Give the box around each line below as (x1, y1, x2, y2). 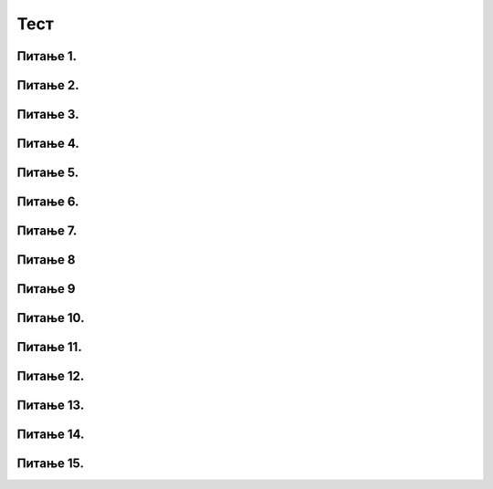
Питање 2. (16, 78, 79, 93)
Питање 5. (16, 165, 79, 181)
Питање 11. (16, 339, 82, 355)
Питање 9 (16, 281, 76, 297)
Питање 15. (16, 456, 84, 472)
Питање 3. (16, 107, 79, 122)
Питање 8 (16, 252, 76, 268)
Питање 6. (16, 194, 79, 210)
